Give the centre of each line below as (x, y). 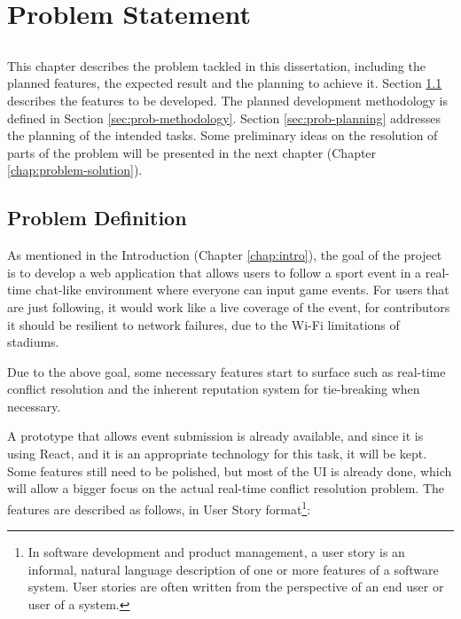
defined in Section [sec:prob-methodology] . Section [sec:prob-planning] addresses (224, 118)
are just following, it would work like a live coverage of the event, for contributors (229, 306)
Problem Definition (97, 218)
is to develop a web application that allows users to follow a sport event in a (215, 272)
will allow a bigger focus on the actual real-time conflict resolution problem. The (226, 488)
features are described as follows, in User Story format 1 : (159, 507)
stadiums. (33, 342)
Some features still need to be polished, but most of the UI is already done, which (230, 470)
